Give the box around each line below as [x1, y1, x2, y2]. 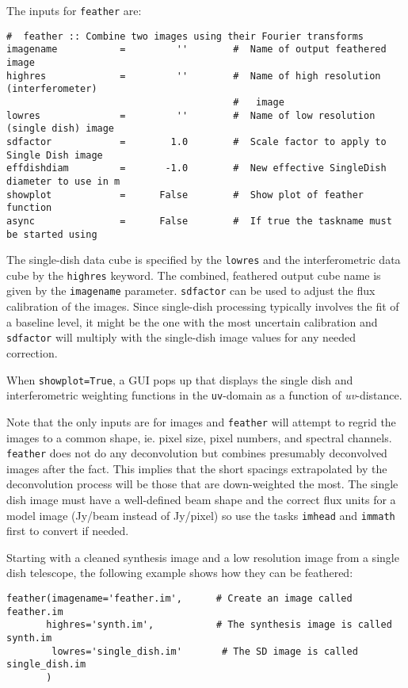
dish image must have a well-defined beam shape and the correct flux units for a [6, 491, 396, 507]
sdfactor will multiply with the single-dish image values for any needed [6, 329, 356, 346]
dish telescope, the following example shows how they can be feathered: [6, 564, 353, 581]
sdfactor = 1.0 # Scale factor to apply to [6, 136, 387, 147]
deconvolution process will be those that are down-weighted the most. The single [6, 476, 398, 492]
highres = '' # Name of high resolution [6, 70, 381, 82]
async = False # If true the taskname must [6, 215, 392, 227]
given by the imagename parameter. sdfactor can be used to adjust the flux [6, 282, 376, 299]
